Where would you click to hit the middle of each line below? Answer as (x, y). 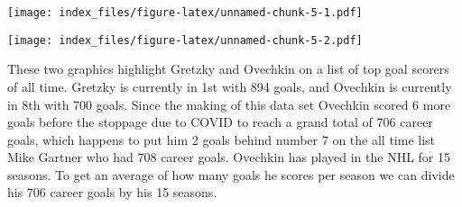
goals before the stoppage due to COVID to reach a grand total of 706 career (220, 122)
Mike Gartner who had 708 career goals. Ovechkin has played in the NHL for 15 (229, 157)
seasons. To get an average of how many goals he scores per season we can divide (231, 174)
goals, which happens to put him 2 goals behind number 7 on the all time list (222, 139)
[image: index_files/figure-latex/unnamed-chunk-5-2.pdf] (185, 40)
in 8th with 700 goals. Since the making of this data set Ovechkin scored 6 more (229, 104)
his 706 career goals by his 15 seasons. (112, 192)
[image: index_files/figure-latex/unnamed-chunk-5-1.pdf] (185, 13)
